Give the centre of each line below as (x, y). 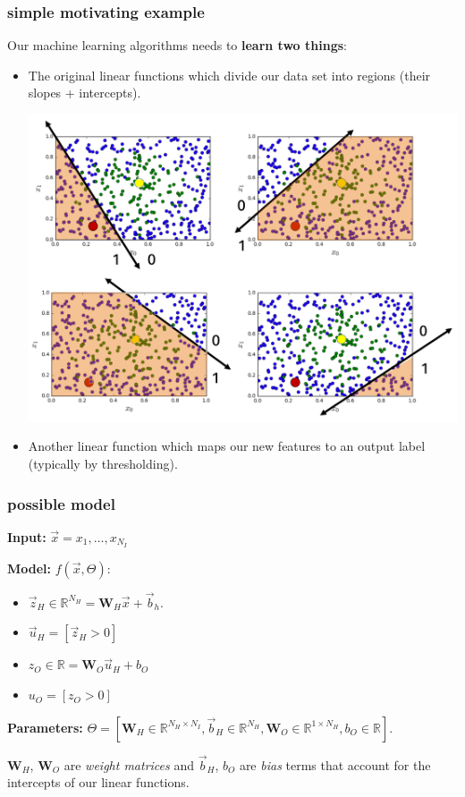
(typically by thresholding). (103, 463)
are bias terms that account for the (335, 764)
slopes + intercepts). (85, 93)
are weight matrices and (129, 764)
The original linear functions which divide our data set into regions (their (229, 75)
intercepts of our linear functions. (98, 782)
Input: (27, 536)
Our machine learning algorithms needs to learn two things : (177, 45)
